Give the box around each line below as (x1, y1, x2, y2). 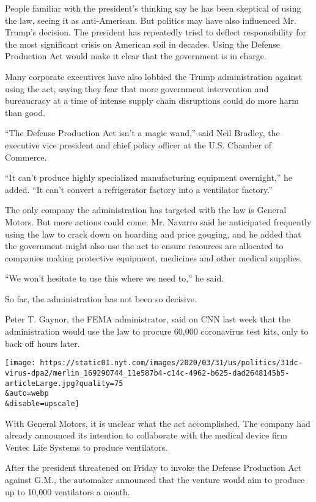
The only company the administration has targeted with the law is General (5, 203, 287, 216)
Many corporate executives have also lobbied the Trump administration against (5, 70, 303, 82)
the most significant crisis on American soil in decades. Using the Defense (5, 37, 281, 50)
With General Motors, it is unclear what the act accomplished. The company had (5, 417, 310, 429)
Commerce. (5, 150, 47, 163)
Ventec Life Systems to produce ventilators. (5, 440, 168, 453)
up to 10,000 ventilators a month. (5, 485, 130, 498)
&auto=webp (5, 389, 49, 398)
